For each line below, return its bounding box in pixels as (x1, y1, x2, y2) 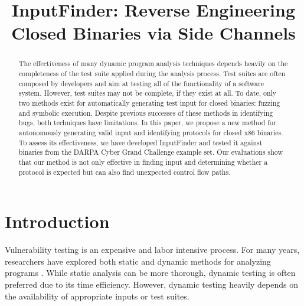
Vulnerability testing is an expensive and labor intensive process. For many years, (5, 243, 300, 256)
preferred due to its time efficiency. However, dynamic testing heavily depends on (5, 278, 298, 290)
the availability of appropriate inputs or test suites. (5, 289, 189, 302)
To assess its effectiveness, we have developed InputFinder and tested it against (18, 137, 263, 147)
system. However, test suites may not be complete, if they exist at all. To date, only (18, 88, 277, 98)
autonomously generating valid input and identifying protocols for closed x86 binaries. (18, 127, 283, 137)
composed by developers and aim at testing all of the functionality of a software (18, 78, 264, 88)
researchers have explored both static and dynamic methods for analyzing (5, 255, 271, 267)
